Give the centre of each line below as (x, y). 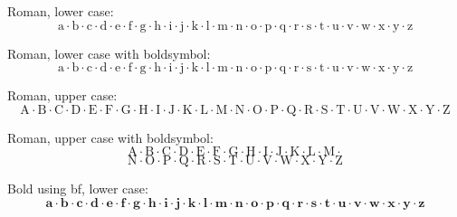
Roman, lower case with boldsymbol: (109, 53)
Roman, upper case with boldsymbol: (110, 137)
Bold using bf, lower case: (78, 189)
